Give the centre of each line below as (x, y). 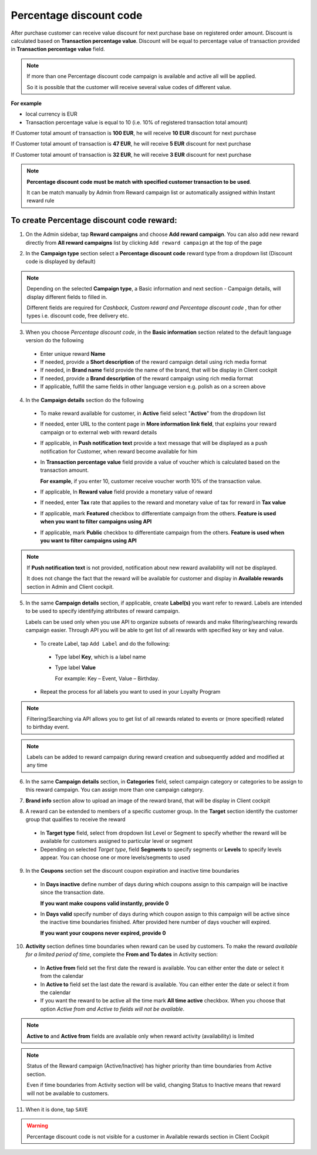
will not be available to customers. (68, 1093)
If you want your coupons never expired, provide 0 (103, 933)
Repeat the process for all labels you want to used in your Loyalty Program (130, 692)
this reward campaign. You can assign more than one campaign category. (115, 790)
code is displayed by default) (61, 262)
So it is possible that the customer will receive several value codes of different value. (129, 87)
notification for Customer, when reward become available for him (119, 451)
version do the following (55, 340)
